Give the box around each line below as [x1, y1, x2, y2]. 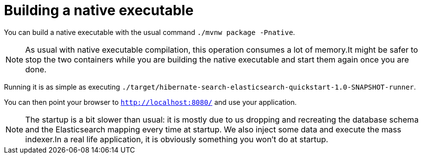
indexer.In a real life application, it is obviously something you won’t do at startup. [25, 134, 328, 144]
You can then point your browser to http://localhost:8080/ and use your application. [4, 97, 297, 106]
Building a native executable [4, 2, 194, 19]
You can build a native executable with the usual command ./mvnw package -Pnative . [4, 28, 295, 36]
